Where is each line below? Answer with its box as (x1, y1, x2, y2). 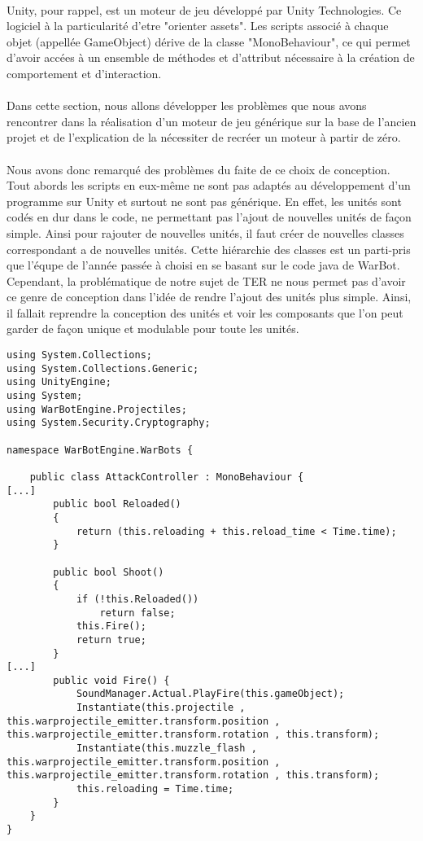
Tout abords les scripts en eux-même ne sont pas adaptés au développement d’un (7, 177, 411, 194)
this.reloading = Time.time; (76, 783, 234, 795)
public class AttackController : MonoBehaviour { (29, 471, 304, 483)
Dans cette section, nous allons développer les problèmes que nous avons (7, 97, 367, 114)
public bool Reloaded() (53, 498, 181, 510)
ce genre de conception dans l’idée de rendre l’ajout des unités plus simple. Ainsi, (7, 288, 412, 305)
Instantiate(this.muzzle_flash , (76, 742, 257, 755)
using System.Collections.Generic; (7, 362, 199, 375)
